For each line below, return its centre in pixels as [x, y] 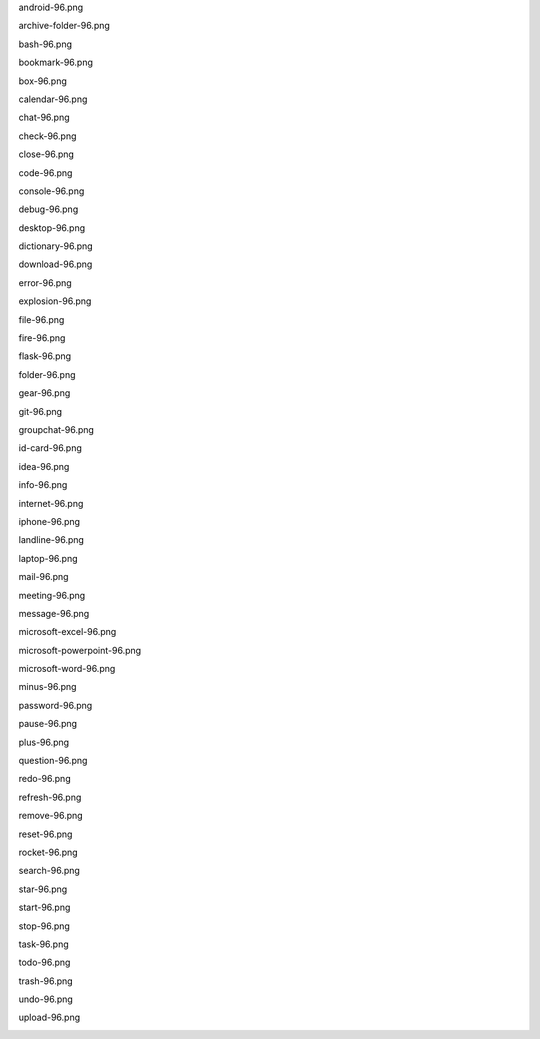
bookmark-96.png [56, 62]
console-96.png [51, 191]
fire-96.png [42, 338]
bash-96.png [45, 44]
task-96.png [43, 944]
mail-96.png [43, 577]
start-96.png [44, 907]
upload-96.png [49, 1017]
